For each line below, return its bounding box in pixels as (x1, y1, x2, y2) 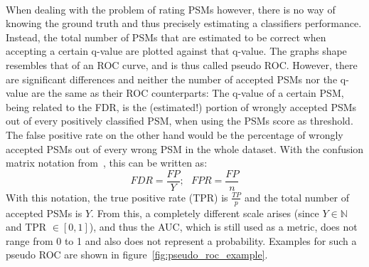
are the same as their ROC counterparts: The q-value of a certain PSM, (31, 85, 344, 100)
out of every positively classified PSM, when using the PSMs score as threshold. (6, 113, 353, 128)
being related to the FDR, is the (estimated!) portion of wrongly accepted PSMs (6, 99, 357, 114)
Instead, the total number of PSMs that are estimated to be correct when (6, 29, 326, 44)
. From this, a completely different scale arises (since (91, 205, 319, 220)
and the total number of (244, 189, 350, 204)
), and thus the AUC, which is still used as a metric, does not (89, 219, 358, 234)
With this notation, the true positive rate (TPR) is (6, 189, 228, 204)
